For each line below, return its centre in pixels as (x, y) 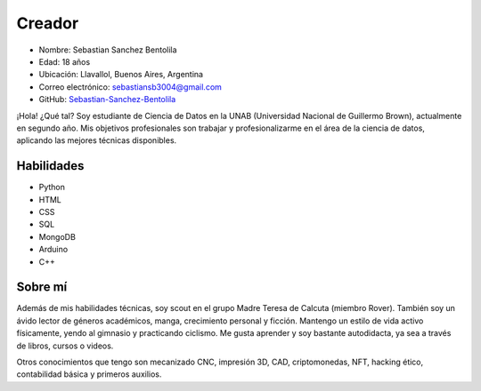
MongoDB (57, 236)
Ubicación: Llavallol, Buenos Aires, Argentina (121, 75)
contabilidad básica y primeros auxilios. (89, 374)
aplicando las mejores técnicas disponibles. (97, 140)
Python (52, 188)
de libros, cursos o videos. (65, 346)
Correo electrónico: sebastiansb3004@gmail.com (130, 87)
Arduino (53, 250)
